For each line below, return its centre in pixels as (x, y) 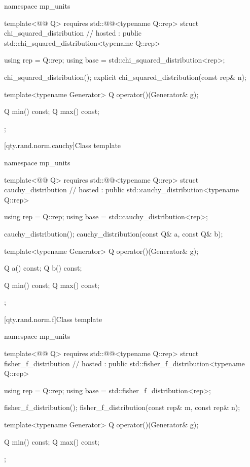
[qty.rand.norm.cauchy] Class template (63, 145)
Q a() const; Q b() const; (43, 268)
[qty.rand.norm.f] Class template (53, 319)
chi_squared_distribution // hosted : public (73, 33)
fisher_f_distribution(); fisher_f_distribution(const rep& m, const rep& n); (122, 407)
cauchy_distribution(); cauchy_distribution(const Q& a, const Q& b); (114, 233)
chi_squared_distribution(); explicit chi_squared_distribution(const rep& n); (125, 77)
